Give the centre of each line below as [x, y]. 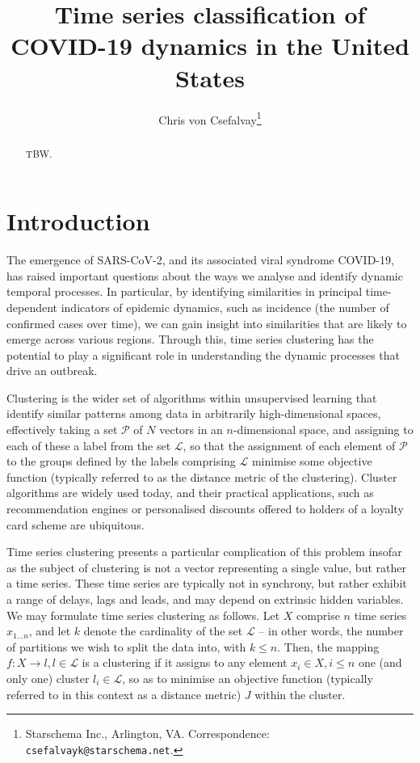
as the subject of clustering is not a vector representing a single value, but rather [206, 567]
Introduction [78, 221]
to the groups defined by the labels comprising [121, 461]
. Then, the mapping [328, 646]
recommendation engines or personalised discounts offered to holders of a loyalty [205, 509]
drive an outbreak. [52, 371]
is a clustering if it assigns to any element [185, 662]
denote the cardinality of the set [163, 631]
